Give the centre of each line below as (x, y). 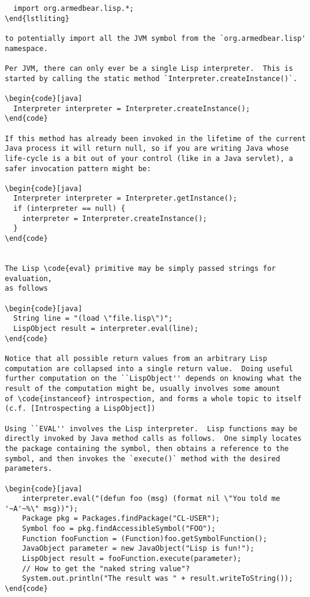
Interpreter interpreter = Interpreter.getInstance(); (125, 198)
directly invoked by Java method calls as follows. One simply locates (153, 439)
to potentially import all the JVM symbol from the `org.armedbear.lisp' (156, 38)
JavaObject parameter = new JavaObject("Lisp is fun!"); (138, 549)
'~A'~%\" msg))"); (41, 508)
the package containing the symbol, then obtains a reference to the (147, 448)
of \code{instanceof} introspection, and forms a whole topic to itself (153, 399)
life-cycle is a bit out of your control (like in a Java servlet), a (149, 158)
